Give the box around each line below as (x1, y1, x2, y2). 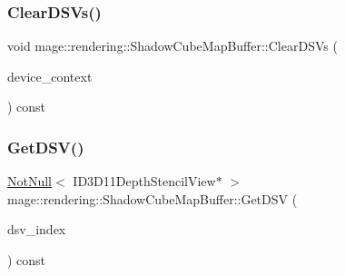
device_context (7, 66, 93, 85)
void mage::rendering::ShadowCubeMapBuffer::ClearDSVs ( (7, 36, 338, 55)
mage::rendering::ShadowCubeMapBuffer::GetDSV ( (7, 189, 298, 208)
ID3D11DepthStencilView (73, 172, 216, 191)
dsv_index (7, 220, 66, 239)
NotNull (7, 172, 53, 191)
